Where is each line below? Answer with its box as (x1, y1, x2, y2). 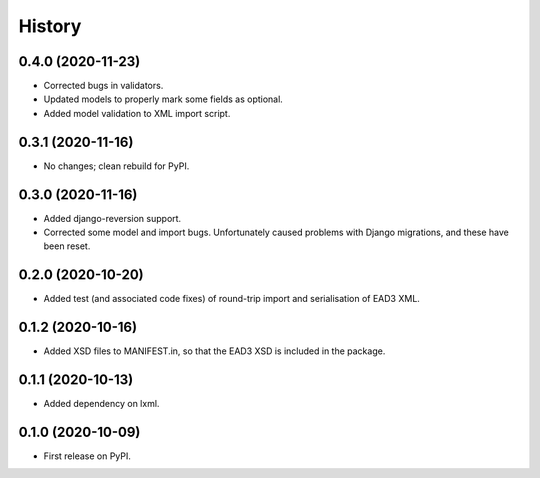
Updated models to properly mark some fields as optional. (43, 93, 284, 105)
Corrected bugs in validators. (43, 80, 164, 92)
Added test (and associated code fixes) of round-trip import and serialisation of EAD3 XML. (43, 293, 420, 305)
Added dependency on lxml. (43, 398, 160, 410)
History (18, 15, 82, 37)
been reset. (43, 240, 91, 252)
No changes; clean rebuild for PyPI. (43, 160, 190, 172)
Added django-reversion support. (43, 212, 182, 224)
